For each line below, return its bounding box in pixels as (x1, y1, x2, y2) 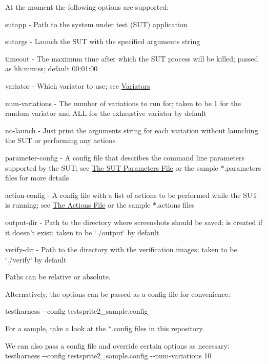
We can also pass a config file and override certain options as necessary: (5, 340, 230, 351)
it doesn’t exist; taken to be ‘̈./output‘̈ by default (5, 227, 159, 237)
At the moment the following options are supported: (5, 2, 169, 12)
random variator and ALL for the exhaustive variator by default (5, 108, 207, 118)
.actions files (156, 199, 195, 210)
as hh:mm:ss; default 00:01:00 (5, 63, 98, 74)
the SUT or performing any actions (5, 135, 116, 146)
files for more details (5, 172, 69, 183)
